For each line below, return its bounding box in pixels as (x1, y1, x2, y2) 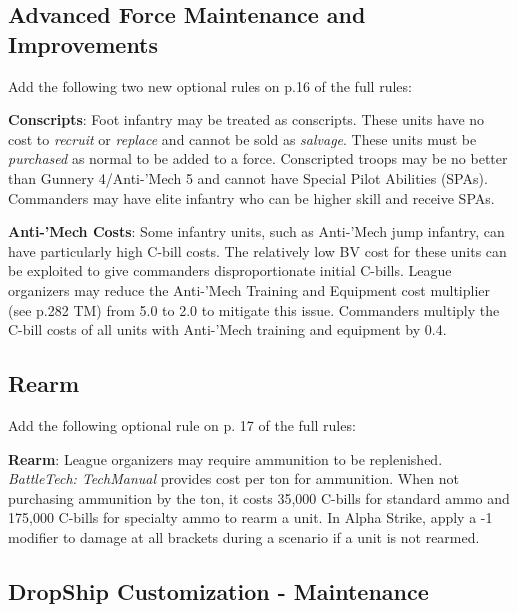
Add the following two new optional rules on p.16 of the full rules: (8, 75, 412, 96)
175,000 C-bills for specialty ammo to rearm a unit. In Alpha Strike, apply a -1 (8, 507, 493, 528)
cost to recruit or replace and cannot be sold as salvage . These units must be (8, 128, 477, 149)
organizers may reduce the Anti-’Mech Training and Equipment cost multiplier (8, 279, 491, 300)
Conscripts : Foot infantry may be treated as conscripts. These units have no (8, 109, 485, 130)
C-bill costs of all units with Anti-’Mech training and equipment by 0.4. (8, 319, 447, 340)
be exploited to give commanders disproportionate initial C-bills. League (8, 260, 452, 281)
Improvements (8, 28, 159, 59)
